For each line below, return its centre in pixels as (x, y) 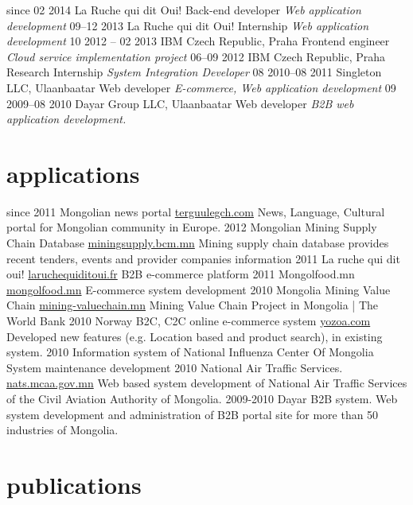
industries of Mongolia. (62, 430)
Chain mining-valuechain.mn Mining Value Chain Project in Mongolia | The (193, 305)
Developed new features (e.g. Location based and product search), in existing (195, 336)
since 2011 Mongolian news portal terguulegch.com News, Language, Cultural (196, 211)
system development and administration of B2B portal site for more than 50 (193, 414)
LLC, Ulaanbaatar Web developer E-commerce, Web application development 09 (201, 87)
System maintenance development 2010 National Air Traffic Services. (175, 367)
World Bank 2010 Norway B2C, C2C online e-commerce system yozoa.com (189, 321)
